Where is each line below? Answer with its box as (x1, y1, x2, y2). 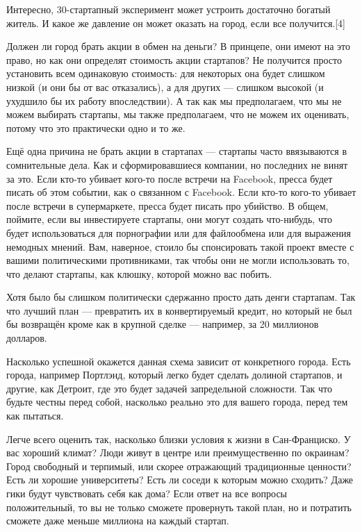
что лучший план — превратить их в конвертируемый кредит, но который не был (6, 303, 352, 317)
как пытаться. (6, 408, 64, 423)
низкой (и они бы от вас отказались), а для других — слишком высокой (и (6, 79, 324, 94)
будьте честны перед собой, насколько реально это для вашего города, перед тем (6, 394, 348, 409)
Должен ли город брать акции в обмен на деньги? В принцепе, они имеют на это (6, 39, 351, 53)
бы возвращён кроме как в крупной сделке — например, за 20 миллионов (6, 317, 319, 331)
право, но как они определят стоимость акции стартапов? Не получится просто (6, 52, 342, 67)
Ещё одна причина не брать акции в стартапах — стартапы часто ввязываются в (6, 144, 347, 158)
